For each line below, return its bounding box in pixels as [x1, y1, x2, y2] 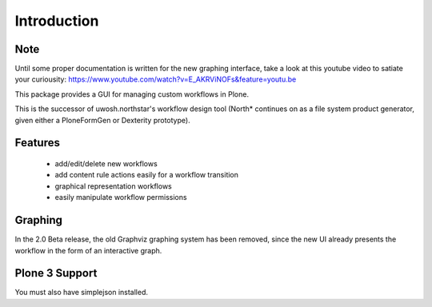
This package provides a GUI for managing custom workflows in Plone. [14, 89, 250, 99]
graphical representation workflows [54, 181, 172, 191]
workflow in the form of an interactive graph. [14, 245, 162, 255]
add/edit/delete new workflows [54, 159, 158, 169]
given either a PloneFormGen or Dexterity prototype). [14, 115, 191, 125]
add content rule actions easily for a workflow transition [54, 170, 239, 180]
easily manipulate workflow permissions [54, 193, 187, 202]
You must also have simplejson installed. [14, 288, 148, 297]
